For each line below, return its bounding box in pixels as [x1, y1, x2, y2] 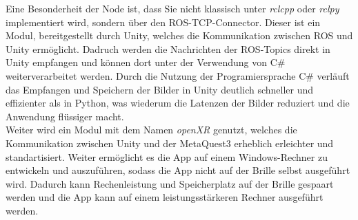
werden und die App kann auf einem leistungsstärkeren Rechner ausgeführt [6, 190, 324, 204]
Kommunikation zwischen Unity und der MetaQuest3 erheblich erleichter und [6, 135, 334, 150]
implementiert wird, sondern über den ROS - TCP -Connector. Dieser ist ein [6, 14, 321, 29]
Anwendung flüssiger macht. [6, 109, 124, 123]
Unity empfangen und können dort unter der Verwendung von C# [6, 55, 286, 69]
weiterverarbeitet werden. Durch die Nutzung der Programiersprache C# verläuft [6, 68, 350, 82]
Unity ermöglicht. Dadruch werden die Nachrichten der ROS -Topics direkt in [6, 41, 330, 56]
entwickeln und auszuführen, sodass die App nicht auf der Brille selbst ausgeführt [6, 163, 350, 177]
